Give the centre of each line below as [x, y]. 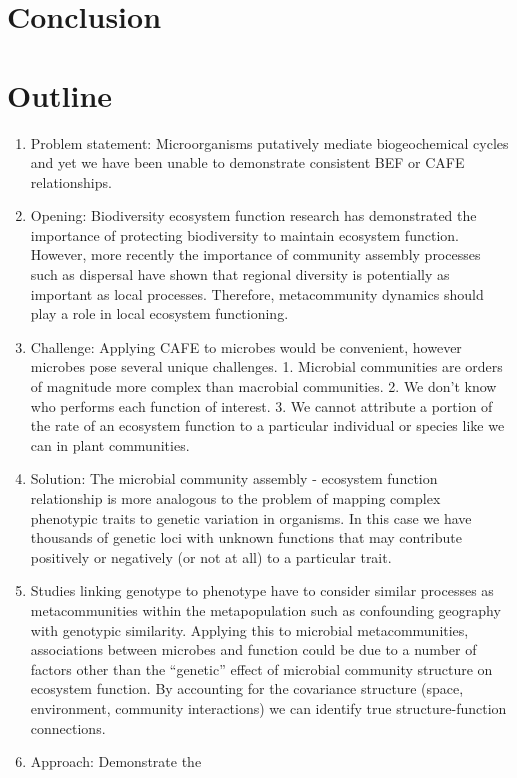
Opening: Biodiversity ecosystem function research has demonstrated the [253, 215]
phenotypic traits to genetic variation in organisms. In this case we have [251, 517]
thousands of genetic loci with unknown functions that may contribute [246, 537]
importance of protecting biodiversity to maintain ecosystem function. [244, 234]
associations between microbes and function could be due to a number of [253, 649]
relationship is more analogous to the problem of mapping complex [235, 498]
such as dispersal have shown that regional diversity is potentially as [240, 274]
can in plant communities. [110, 444]
